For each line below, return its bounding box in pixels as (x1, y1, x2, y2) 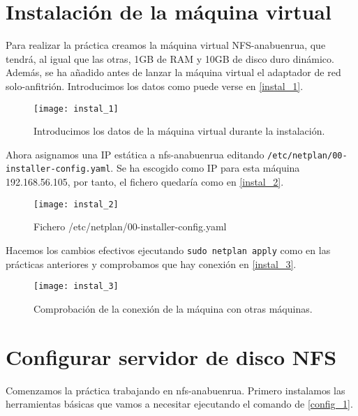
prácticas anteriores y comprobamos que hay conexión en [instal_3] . (6, 256, 297, 271)
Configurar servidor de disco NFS (6, 342, 337, 371)
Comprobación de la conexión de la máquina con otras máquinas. (33, 301, 313, 315)
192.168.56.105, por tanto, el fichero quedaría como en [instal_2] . (6, 174, 284, 189)
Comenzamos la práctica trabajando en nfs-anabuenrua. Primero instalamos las (6, 382, 345, 397)
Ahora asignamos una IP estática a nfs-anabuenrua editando (6, 147, 264, 161)
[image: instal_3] (33, 281, 119, 292)
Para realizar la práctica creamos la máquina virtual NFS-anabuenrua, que (6, 38, 326, 52)
